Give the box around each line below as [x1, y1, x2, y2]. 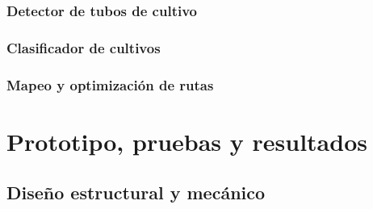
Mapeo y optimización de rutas [6, 74, 214, 94]
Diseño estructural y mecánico [6, 180, 266, 205]
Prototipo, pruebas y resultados [6, 124, 367, 157]
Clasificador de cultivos [6, 37, 161, 57]
